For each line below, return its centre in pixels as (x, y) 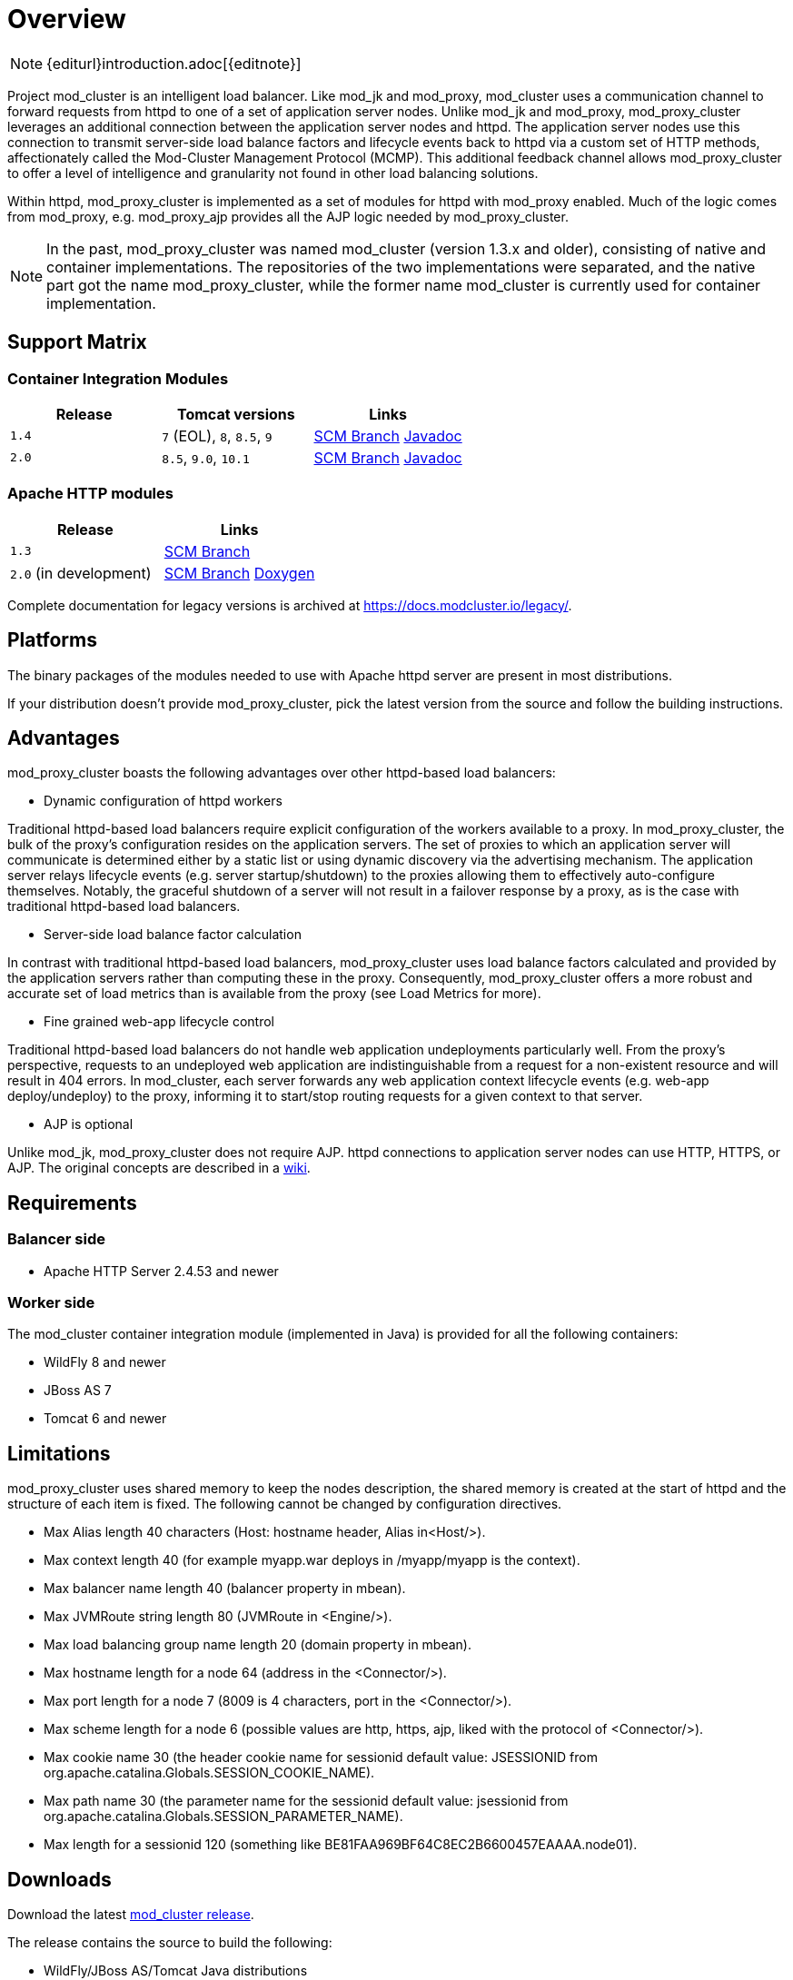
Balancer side (56, 1239)
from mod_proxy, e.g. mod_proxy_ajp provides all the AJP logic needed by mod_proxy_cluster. (288, 216)
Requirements (72, 1203)
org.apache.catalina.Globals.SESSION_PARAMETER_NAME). (223, 1817)
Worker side (51, 1302)
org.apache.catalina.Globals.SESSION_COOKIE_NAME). (209, 1773)
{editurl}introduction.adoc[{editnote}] (174, 63)
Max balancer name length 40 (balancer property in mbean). (225, 1589)
